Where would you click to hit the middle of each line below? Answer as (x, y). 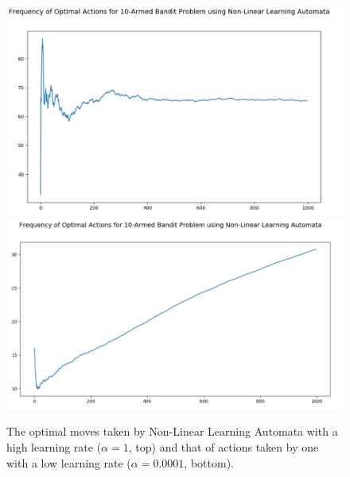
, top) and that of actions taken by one (224, 447)
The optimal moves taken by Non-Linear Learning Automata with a (172, 431)
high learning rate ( (54, 447)
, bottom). (209, 462)
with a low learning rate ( (69, 462)
